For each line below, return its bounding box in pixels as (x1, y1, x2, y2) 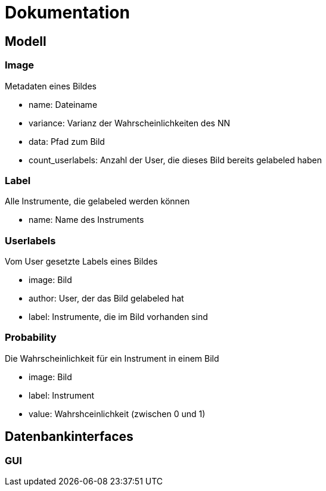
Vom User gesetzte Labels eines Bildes (5, 256, 158, 267)
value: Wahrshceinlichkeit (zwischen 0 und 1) (29, 408, 206, 419)
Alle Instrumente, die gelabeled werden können (5, 196, 190, 207)
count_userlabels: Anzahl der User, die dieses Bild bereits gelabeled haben (29, 154, 322, 165)
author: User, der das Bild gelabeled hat (29, 293, 184, 304)
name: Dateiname (29, 99, 98, 110)
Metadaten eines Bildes (5, 80, 97, 91)
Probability (5, 331, 57, 344)
